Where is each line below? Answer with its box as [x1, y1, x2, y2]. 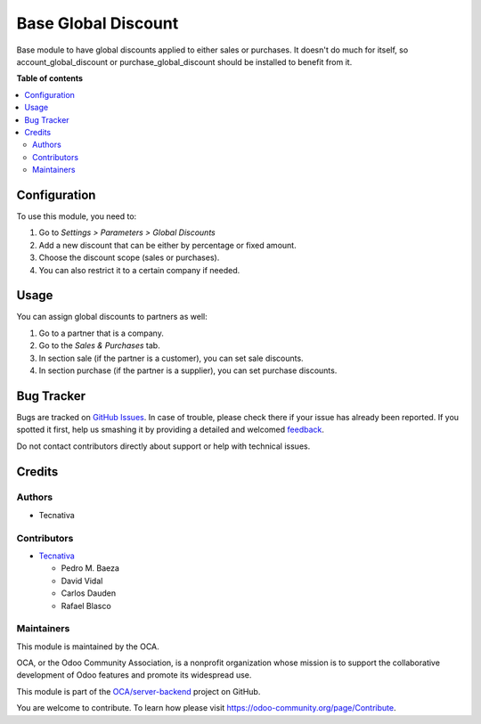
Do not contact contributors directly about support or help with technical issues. [16, 441, 311, 451]
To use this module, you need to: [16, 210, 137, 222]
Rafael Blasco [61, 600, 111, 611]
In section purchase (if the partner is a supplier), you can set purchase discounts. [38, 365, 338, 376]
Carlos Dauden [61, 588, 116, 598]
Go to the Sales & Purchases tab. [38, 340, 160, 351]
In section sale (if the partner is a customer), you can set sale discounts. [38, 353, 304, 363]
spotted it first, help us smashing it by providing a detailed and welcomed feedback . [16, 424, 325, 435]
